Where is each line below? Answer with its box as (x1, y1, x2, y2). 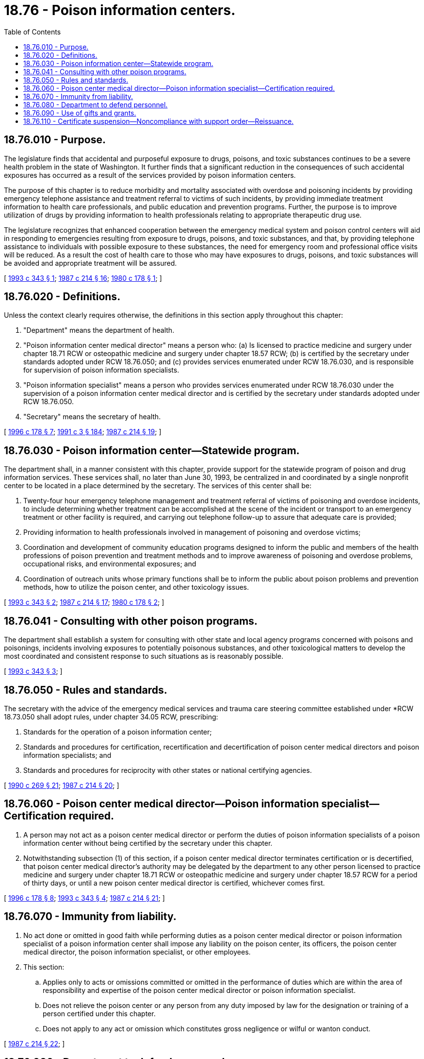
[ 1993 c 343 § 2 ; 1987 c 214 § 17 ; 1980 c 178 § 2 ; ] (4, 598, 164, 607)
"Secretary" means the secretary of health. (23, 412, 161, 421)
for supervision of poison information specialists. (23, 366, 179, 375)
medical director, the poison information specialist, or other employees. (23, 947, 251, 956)
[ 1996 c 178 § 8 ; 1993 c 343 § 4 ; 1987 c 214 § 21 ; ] (4, 893, 165, 902)
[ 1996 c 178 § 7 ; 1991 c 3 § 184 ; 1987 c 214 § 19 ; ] (4, 427, 162, 436)
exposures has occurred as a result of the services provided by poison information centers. (4, 171, 296, 179)
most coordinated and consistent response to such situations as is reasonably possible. (4, 652, 284, 661)
